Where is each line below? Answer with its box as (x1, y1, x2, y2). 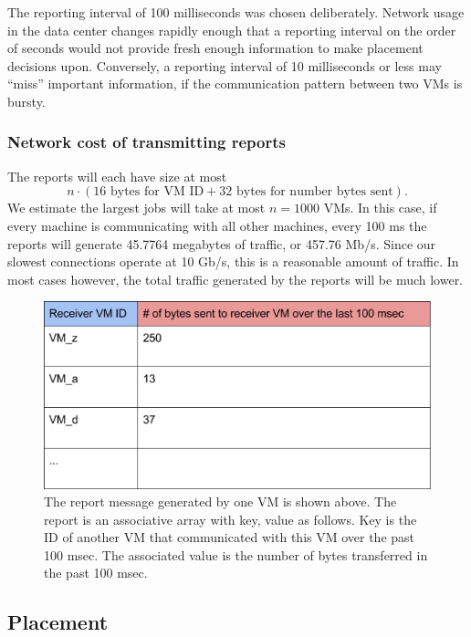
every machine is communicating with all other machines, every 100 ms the (7, 215, 427, 235)
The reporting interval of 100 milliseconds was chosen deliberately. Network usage (7, 3, 465, 21)
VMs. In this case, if (323, 198, 437, 217)
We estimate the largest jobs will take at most (7, 198, 266, 217)
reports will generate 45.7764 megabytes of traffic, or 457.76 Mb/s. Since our (7, 234, 436, 253)
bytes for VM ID (110, 185, 204, 199)
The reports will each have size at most (7, 166, 227, 185)
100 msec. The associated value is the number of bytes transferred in (44, 545, 428, 564)
